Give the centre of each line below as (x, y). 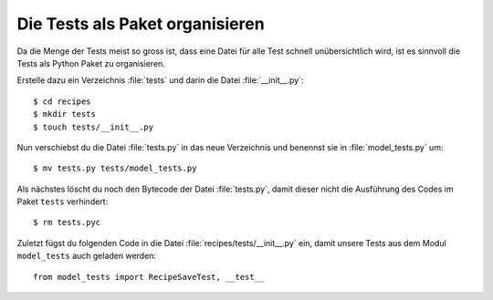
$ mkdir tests (64, 114)
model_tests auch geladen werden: (87, 256)
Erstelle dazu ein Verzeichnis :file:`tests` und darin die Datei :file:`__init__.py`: (160, 80)
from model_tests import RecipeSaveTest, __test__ (149, 277)
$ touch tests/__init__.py (94, 127)
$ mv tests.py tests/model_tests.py (115, 168)
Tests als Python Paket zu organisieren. (91, 63)
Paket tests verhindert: (63, 202)
